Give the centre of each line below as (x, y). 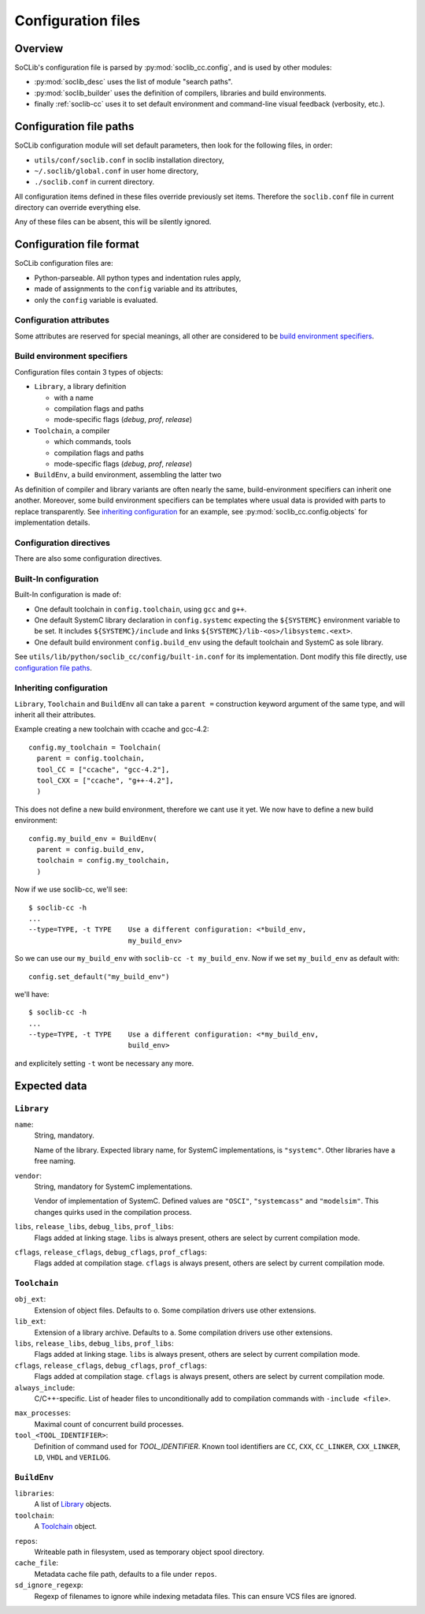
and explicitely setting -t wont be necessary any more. (104, 1063)
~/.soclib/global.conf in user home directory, (116, 170)
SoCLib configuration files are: (64, 263)
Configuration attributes (62, 320)
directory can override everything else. (78, 207)
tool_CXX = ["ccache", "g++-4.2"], (105, 781)
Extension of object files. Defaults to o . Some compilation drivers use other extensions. (175, 1310)
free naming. (55, 1161)
